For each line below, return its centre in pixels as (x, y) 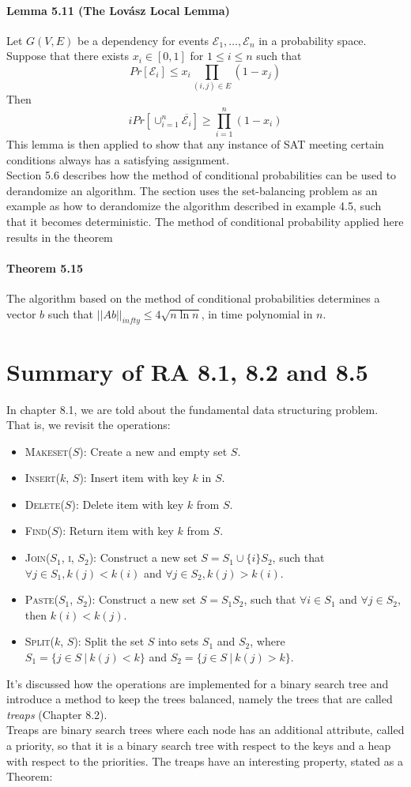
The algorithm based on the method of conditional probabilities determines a (193, 297)
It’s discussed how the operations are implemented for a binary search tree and (198, 683)
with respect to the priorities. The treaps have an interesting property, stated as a (205, 761)
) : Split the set (109, 641)
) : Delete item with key (128, 504)
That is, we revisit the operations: (89, 425)
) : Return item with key (116, 531)
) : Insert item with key (134, 478)
